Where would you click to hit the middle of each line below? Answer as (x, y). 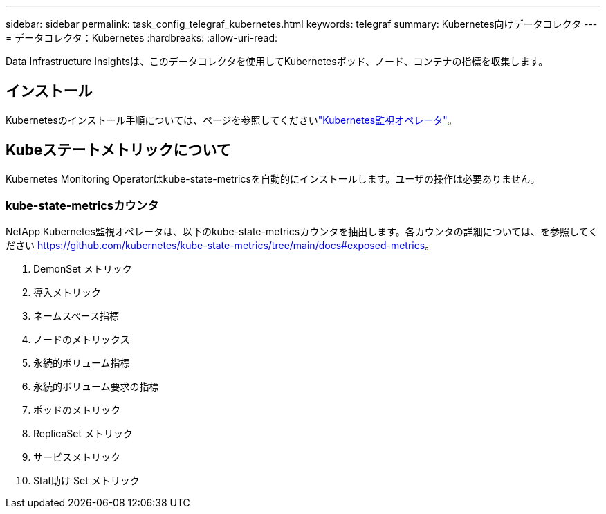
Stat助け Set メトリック (86, 481)
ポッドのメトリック (77, 410)
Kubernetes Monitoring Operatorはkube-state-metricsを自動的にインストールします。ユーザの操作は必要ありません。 (273, 178)
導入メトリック (67, 293)
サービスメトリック (77, 457)
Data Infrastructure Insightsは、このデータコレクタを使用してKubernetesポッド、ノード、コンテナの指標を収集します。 (277, 61)
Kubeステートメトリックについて (118, 150)
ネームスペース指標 (76, 316)
